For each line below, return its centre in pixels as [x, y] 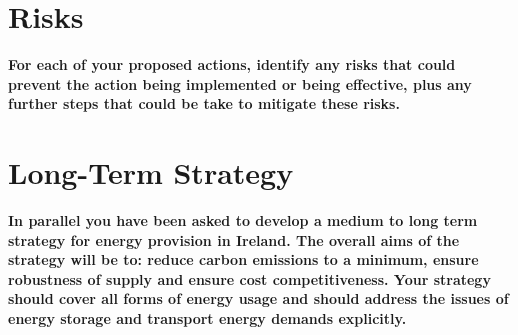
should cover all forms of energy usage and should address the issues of [258, 298]
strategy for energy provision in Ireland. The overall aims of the [234, 239]
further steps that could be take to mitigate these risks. [204, 103]
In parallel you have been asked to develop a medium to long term [243, 220]
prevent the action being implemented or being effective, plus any [240, 83]
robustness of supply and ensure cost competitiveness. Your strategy [249, 278]
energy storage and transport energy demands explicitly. [207, 318]
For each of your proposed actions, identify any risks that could [232, 64]
